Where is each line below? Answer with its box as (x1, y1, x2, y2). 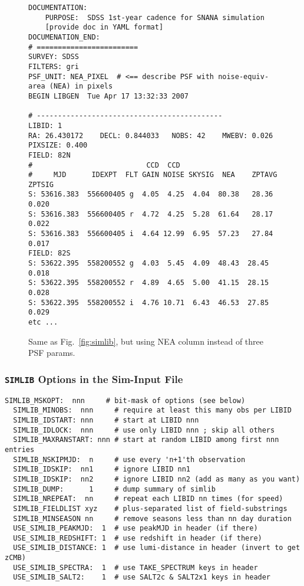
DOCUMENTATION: (28, 4, 88, 12)
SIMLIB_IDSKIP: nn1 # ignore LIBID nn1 (13, 465, 190, 474)
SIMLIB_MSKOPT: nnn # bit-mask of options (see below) (5, 396, 246, 405)
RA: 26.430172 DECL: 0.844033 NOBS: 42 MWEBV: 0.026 (28, 131, 273, 140)
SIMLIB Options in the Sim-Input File (5, 371, 183, 386)
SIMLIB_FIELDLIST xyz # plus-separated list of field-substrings (13, 504, 288, 513)
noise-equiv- (218, 72, 269, 81)
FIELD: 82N (28, 150, 71, 159)
